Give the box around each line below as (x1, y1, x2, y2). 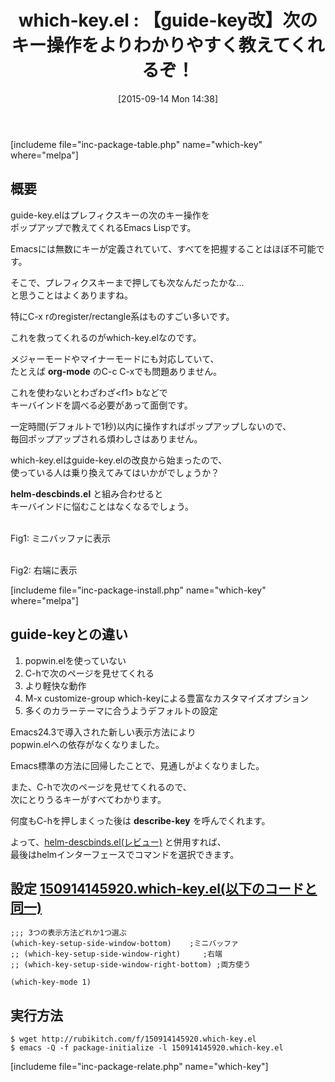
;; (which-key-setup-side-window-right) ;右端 (10, 949, 223, 960)
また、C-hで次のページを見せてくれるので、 (10, 781, 192, 793)
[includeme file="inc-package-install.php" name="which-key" (10, 584, 267, 596)
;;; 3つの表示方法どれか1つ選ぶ (10, 928, 127, 938)
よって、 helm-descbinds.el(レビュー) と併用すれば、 (10, 836, 227, 848)
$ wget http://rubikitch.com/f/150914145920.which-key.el (10, 1034, 257, 1045)
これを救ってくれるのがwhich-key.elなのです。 (10, 331, 202, 343)
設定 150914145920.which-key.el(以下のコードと (10, 880, 318, 897)
